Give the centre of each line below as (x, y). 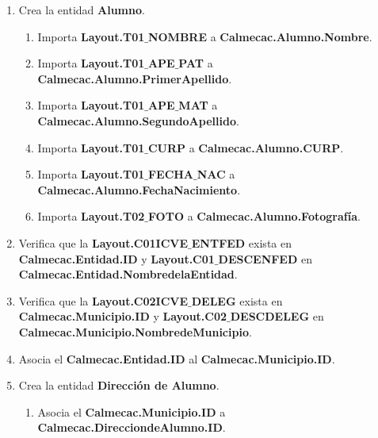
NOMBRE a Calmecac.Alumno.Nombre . (260, 36)
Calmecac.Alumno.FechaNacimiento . (139, 189)
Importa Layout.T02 (91, 216)
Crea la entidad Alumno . (82, 10)
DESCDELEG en (277, 316)
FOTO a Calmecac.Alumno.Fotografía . (254, 216)
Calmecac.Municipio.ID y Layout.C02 (123, 316)
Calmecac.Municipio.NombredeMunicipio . (135, 331)
